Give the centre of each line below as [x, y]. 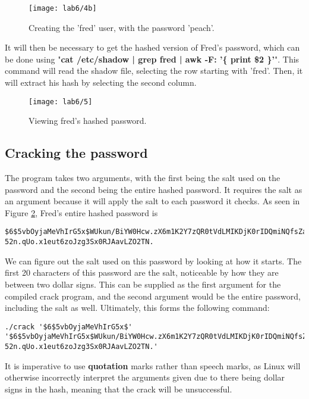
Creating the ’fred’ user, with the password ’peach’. [122, 27]
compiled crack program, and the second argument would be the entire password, [153, 296]
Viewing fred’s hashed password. [88, 121]
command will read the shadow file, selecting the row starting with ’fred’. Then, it [154, 71]
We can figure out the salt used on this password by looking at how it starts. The [153, 261]
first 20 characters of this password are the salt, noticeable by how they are [142, 272]
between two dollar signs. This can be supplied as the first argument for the [143, 284]
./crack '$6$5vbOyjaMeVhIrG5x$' [69, 327]
